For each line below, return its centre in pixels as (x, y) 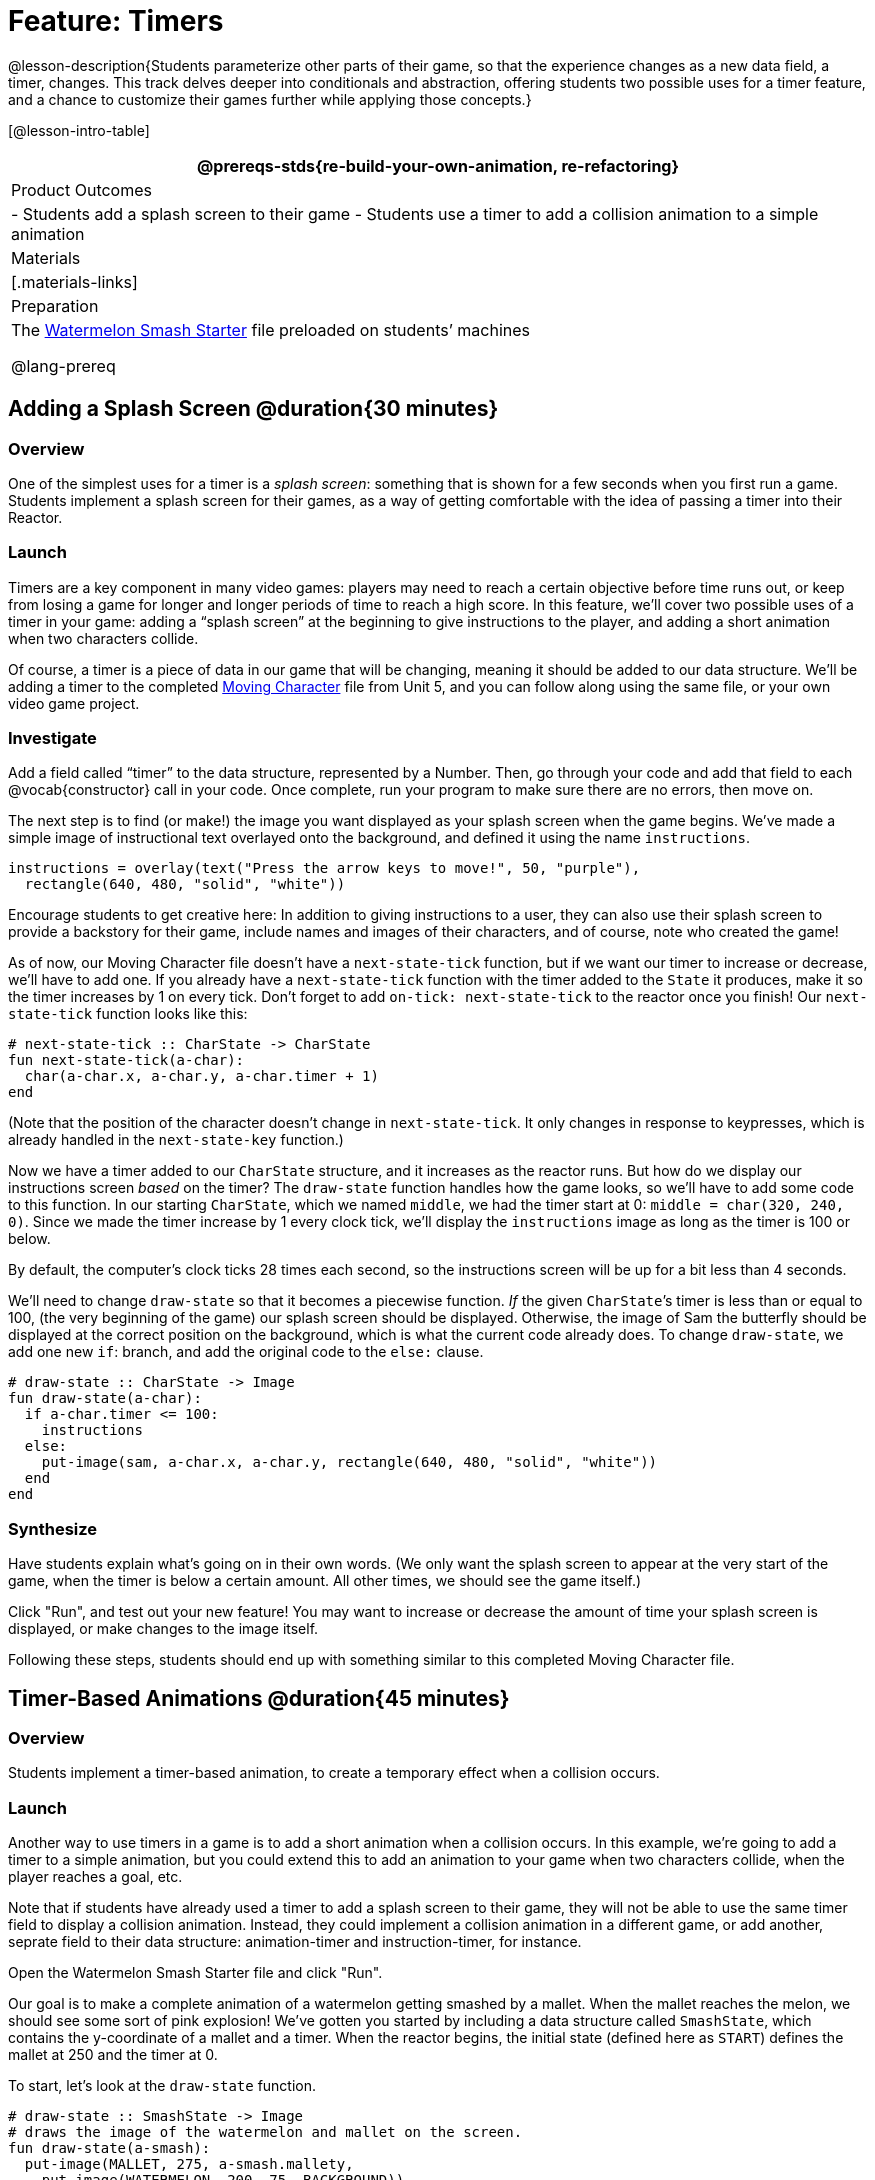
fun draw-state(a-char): (105, 1398)
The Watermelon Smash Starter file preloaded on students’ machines (271, 329)
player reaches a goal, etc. (95, 1877)
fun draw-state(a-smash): (109, 2148)
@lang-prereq (63, 365)
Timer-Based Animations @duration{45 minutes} (259, 1698)
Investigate (52, 738)
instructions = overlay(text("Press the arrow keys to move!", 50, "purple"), (324, 868)
